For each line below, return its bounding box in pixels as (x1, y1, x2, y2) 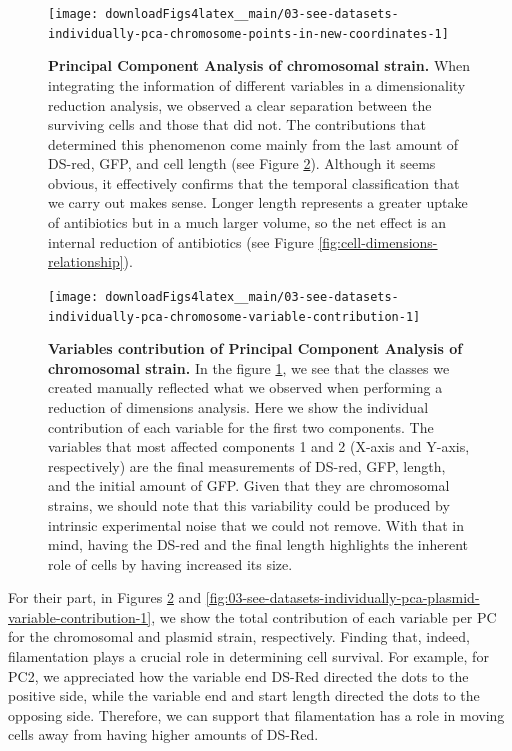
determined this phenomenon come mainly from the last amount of (48, 133, 459, 154)
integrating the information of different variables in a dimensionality (48, 74, 466, 95)
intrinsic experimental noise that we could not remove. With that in (48, 514, 464, 535)
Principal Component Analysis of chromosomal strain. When (48, 55, 471, 76)
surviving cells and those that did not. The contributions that (48, 114, 427, 135)
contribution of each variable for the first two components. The (48, 416, 434, 437)
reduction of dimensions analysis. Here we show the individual (48, 396, 429, 417)
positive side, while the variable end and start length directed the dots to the (8, 685, 480, 706)
